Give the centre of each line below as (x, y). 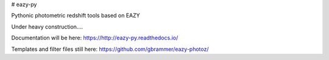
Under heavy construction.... (47, 27)
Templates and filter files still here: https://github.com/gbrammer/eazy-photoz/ (110, 49)
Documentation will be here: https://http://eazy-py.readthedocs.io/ (95, 38)
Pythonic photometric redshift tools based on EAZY (76, 16)
